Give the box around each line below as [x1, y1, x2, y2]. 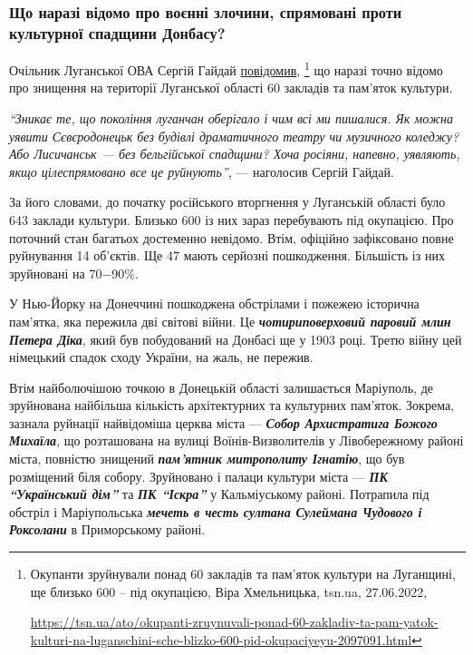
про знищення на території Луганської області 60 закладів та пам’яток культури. [9, 78, 453, 97]
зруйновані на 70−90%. [9, 263, 139, 282]
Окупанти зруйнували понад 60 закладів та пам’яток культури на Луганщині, [30, 564, 456, 583]
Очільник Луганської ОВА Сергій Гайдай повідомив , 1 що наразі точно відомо [9, 58, 443, 79]
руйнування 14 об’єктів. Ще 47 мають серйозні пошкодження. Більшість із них [9, 246, 445, 265]
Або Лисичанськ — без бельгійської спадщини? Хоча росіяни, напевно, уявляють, [9, 144, 460, 163]
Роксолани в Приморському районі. [9, 520, 206, 539]
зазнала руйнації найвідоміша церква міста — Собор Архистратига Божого [9, 413, 438, 432]
